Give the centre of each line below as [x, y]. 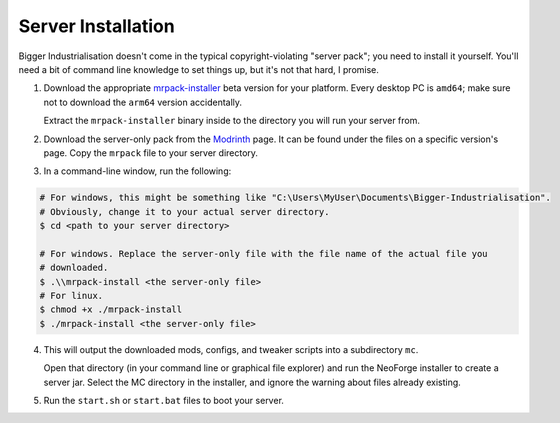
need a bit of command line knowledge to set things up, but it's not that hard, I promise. [199, 69]
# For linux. [71, 295]
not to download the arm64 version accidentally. [143, 102]
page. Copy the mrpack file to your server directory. [151, 152]
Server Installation [96, 26]
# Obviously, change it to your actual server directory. [184, 211]
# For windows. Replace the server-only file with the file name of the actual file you [264, 253]
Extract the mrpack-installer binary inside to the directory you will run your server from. [231, 121]
